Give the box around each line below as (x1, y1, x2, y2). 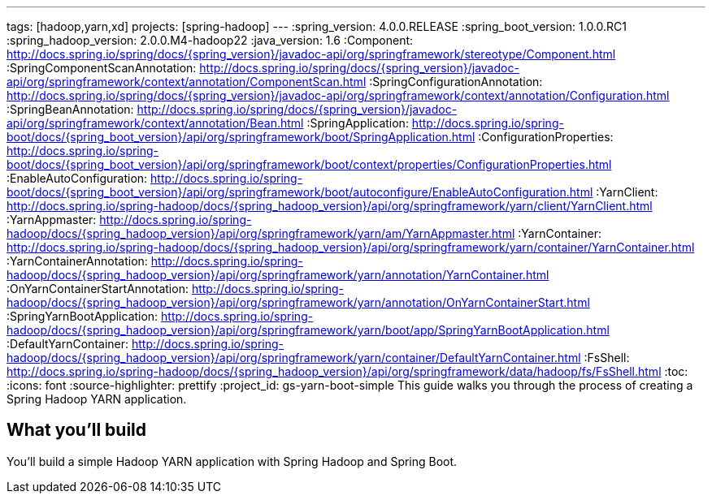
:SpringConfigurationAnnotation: (369, 75, 543, 88)
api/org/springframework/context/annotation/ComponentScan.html (7, 75, 367, 88)
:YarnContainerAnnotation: (7, 254, 148, 268)
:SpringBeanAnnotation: (7, 102, 134, 116)
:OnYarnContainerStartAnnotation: (7, 282, 189, 295)
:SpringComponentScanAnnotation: (7, 61, 197, 75)
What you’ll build (7, 420, 147, 441)
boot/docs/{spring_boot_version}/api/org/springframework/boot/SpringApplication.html (7, 130, 475, 144)
